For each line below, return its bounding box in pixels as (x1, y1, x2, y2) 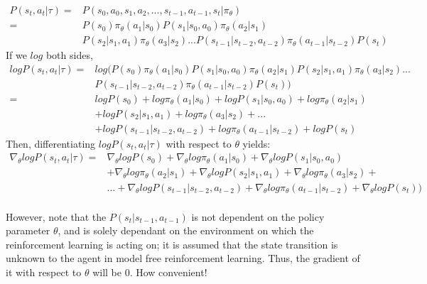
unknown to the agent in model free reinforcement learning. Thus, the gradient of (6, 251, 360, 266)
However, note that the (6, 209, 107, 224)
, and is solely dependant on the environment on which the (58, 223, 314, 238)
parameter (6, 223, 50, 238)
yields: (242, 136, 271, 151)
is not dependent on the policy (191, 209, 325, 224)
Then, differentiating (6, 136, 96, 151)
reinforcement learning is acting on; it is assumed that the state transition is (6, 236, 338, 251)
